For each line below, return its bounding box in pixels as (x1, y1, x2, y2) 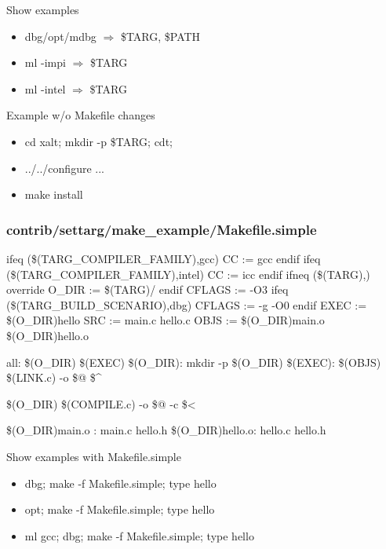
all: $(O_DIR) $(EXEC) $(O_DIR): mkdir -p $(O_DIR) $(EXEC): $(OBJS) (6, 353, 381, 370)
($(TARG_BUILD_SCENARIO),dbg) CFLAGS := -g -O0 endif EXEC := (6, 296, 367, 313)
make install (24, 186, 83, 203)
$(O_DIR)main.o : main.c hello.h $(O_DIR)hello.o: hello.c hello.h (6, 422, 326, 438)
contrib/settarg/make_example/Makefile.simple (6, 219, 317, 239)
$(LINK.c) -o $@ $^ (6, 369, 102, 386)
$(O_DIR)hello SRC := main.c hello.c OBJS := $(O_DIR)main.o (6, 312, 325, 328)
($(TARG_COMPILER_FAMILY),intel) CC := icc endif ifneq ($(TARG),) (6, 265, 370, 282)
